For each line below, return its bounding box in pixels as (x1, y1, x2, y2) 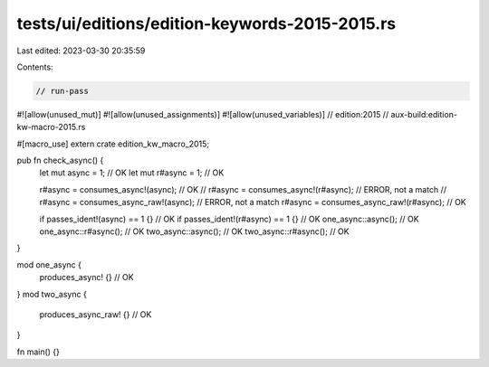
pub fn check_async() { (16, 155, 104, 166)
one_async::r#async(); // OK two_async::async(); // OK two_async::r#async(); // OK (39, 226, 350, 237)
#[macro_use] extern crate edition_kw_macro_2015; (16, 138, 210, 149)
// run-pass (35, 86, 90, 96)
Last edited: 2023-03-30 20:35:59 (16, 45, 146, 56)
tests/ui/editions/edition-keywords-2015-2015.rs (16, 14, 397, 33)
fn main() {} (16, 346, 61, 357)
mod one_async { (16, 259, 81, 270)
